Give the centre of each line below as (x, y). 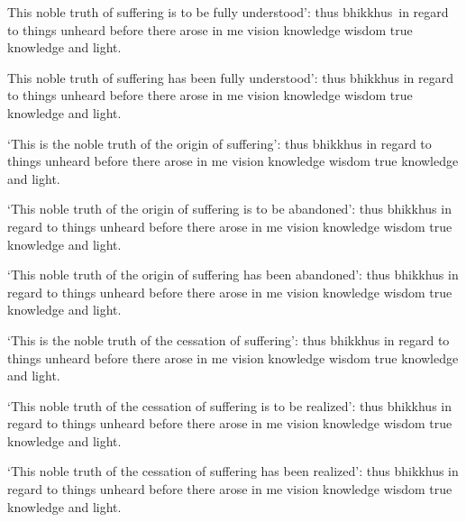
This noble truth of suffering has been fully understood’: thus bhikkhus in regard (231, 77)
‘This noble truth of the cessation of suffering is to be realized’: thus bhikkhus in (230, 405)
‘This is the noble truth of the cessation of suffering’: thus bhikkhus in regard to (228, 339)
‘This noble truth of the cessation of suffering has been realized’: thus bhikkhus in (233, 471)
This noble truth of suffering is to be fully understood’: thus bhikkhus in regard (228, 12)
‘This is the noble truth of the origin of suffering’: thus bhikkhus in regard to (219, 143)
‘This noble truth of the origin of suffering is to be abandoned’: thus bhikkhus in (229, 209)
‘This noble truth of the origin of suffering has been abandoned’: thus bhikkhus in (233, 275)
